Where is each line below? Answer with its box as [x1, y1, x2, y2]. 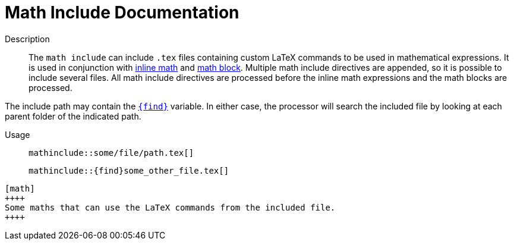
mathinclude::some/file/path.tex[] [29, 147, 194, 158]
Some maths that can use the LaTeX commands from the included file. [5, 202, 336, 212]
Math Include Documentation [5, 2, 239, 23]
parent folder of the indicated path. [5, 111, 141, 121]
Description [5, 33, 50, 44]
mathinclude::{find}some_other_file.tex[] [29, 165, 229, 175]
